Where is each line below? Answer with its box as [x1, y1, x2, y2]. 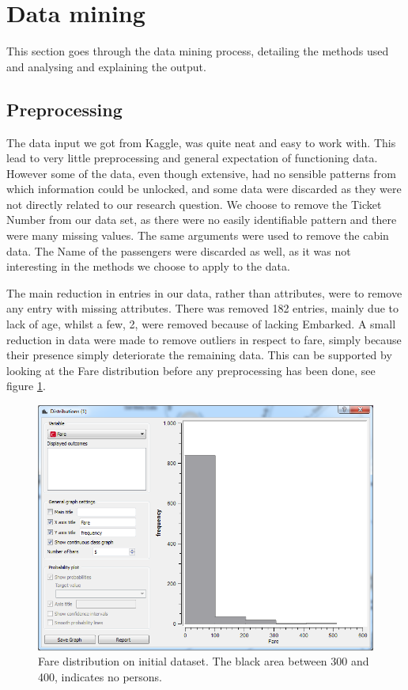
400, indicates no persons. [38, 668, 162, 684]
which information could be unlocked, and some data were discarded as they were [6, 180, 402, 197]
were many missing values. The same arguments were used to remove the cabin [6, 227, 389, 244]
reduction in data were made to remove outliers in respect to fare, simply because [6, 331, 402, 347]
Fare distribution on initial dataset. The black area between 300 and [38, 653, 369, 669]
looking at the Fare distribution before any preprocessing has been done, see [6, 362, 376, 378]
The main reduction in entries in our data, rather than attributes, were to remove [6, 284, 402, 301]
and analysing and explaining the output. [6, 58, 206, 74]
